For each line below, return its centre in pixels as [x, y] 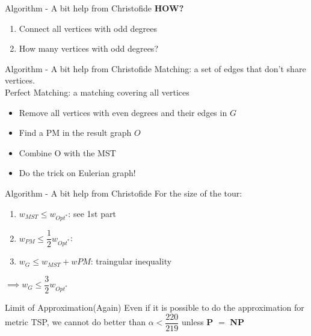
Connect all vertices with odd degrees [88, 28]
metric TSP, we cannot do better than [75, 322]
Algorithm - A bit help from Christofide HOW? [94, 8]
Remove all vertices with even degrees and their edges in [123, 112]
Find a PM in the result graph [75, 133]
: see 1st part [92, 213]
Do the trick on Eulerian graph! [77, 173]
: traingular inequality [131, 261]
